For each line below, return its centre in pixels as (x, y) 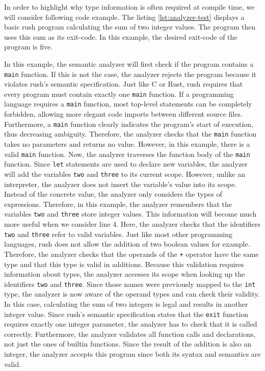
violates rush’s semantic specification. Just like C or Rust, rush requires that (124, 84)
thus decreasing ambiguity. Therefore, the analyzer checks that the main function (130, 134)
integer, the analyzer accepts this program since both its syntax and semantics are (132, 354)
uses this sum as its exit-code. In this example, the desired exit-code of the (121, 36)
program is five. (29, 47)
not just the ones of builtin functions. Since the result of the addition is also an (128, 344)
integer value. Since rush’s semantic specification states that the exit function (126, 314)
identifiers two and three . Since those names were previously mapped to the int (130, 284)
